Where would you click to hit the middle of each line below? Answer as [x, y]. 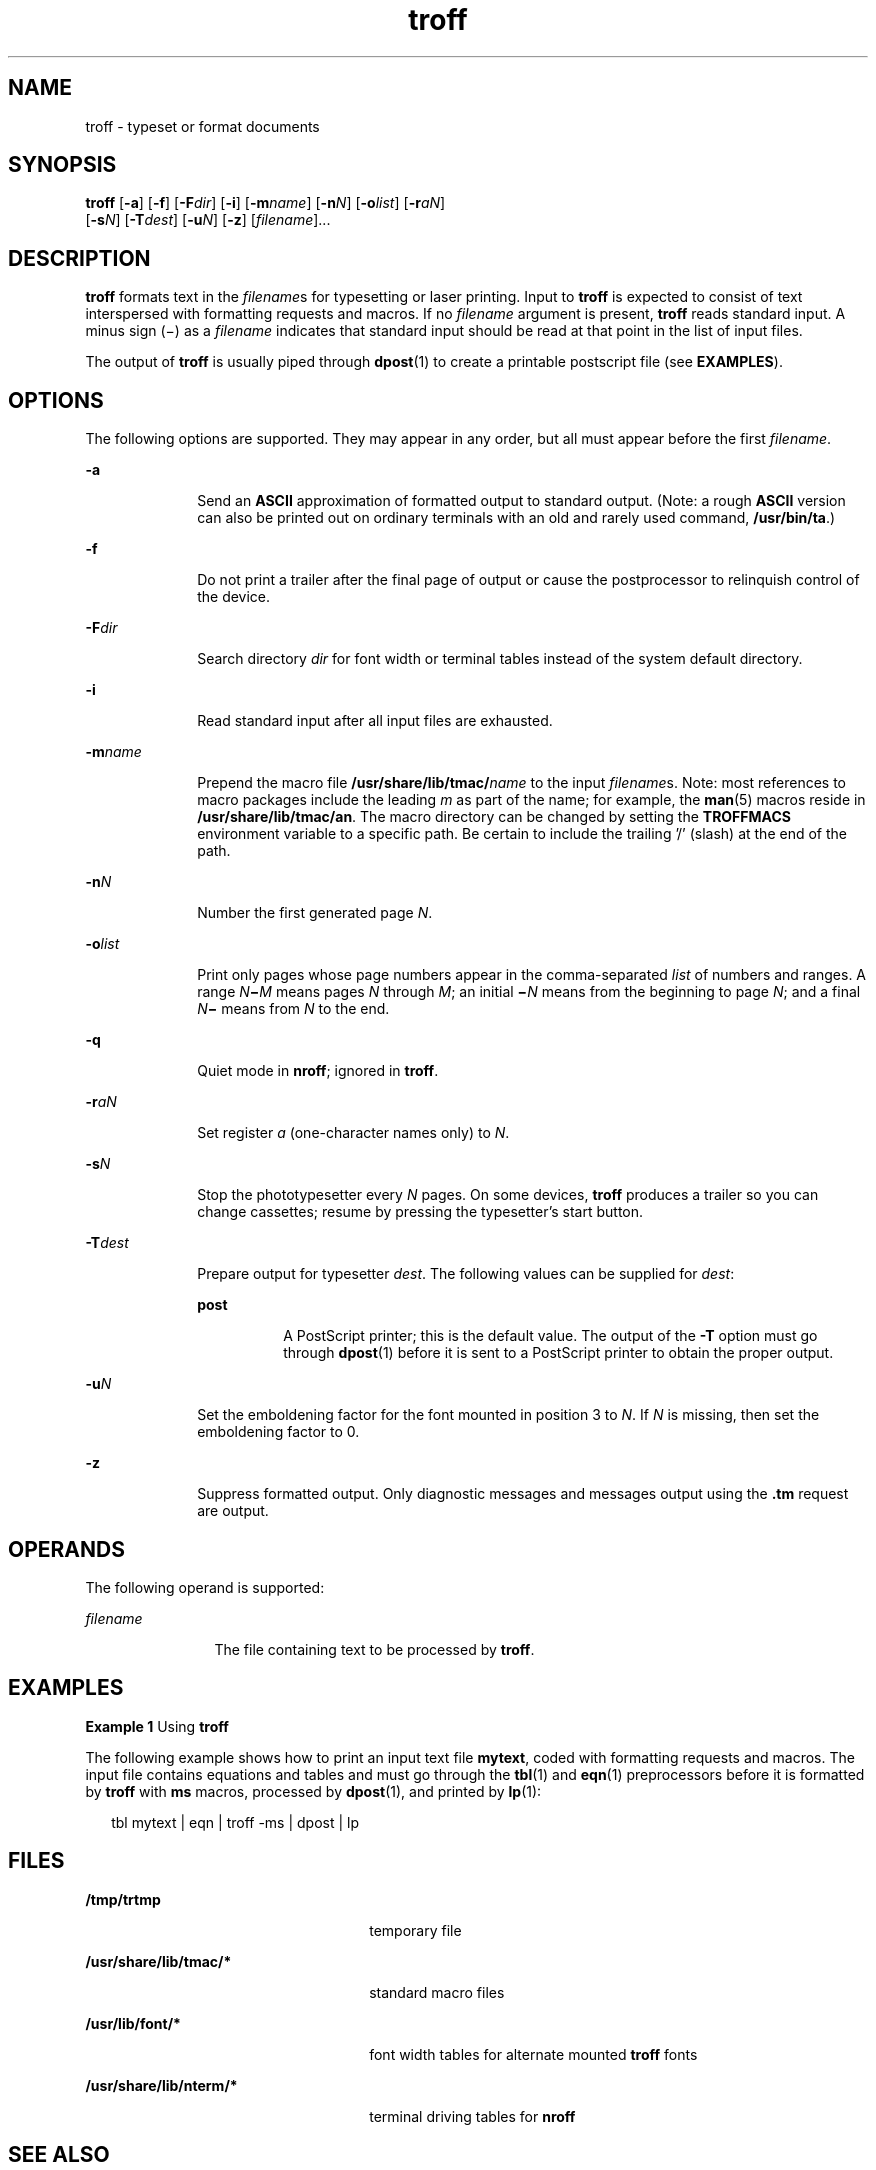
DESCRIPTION [79, 258]
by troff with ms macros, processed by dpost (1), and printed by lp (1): [313, 1791]
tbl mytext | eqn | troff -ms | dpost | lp [235, 1822]
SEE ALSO [59, 2155]
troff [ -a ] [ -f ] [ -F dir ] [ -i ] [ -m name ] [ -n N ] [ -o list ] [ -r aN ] [265, 203]
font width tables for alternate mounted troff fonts [533, 2054]
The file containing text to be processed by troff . [374, 1649]
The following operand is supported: [205, 1587]
